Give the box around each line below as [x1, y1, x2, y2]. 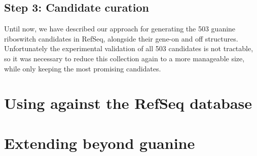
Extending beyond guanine [4, 132, 195, 153]
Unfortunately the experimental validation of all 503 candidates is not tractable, [4, 43, 253, 54]
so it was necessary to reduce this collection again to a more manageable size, [4, 53, 245, 63]
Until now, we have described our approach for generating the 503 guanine [4, 23, 236, 34]
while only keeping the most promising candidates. [4, 63, 161, 73]
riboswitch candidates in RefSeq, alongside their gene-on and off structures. [4, 33, 238, 44]
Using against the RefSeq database [4, 93, 252, 113]
